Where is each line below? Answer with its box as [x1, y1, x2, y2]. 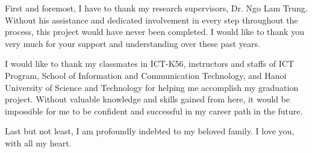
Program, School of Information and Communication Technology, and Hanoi [5, 69, 287, 81]
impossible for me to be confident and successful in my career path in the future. [5, 104, 303, 117]
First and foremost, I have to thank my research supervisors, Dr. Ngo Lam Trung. [5, 2, 308, 14]
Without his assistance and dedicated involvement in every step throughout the [5, 13, 298, 26]
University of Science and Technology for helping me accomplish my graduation [5, 81, 299, 93]
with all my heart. [5, 136, 72, 149]
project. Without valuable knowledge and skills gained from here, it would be [5, 93, 290, 105]
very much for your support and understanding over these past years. [5, 37, 260, 49]
